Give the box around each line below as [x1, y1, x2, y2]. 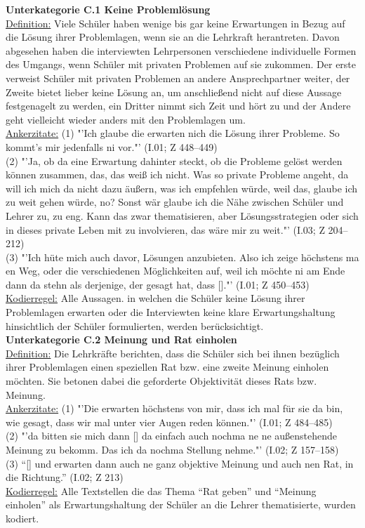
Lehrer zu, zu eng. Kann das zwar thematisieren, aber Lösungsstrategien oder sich [6, 208, 359, 223]
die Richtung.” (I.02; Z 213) [6, 470, 124, 484]
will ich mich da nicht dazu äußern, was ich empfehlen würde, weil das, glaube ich [6, 180, 358, 195]
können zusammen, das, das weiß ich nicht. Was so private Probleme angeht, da [6, 167, 349, 182]
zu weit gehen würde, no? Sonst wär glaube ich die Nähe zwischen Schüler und [6, 194, 344, 209]
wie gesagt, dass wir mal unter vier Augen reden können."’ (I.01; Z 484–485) [6, 414, 333, 429]
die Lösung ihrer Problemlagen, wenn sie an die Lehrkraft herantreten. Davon [6, 29, 340, 44]
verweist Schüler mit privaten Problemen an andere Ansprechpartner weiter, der [6, 70, 350, 85]
